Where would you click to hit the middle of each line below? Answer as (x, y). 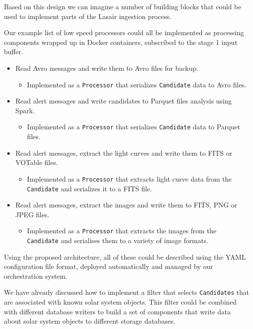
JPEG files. (32, 214)
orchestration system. (36, 276)
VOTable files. (37, 162)
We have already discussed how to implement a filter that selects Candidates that (126, 292)
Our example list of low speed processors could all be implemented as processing (124, 32)
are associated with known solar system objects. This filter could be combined (120, 302)
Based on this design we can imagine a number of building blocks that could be (123, 6)
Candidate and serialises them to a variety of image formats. (118, 240)
